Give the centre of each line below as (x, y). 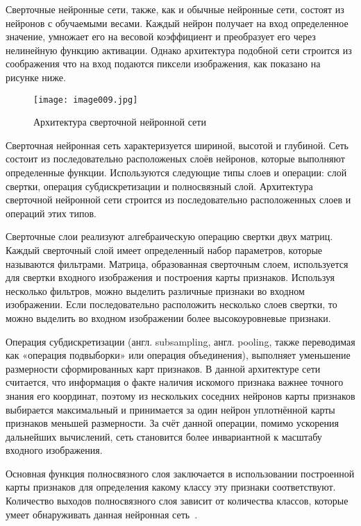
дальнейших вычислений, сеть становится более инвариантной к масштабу (164, 436)
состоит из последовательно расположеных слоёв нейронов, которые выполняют (175, 159)
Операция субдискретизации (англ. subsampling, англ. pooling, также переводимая (180, 341)
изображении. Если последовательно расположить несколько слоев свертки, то (171, 304)
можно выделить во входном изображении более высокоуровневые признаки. (168, 317)
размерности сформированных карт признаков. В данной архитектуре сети (163, 368)
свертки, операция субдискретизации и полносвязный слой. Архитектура (159, 186)
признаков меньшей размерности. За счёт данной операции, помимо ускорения (172, 423)
